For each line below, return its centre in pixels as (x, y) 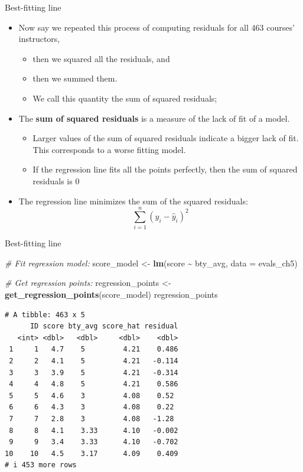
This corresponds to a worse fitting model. (109, 149)
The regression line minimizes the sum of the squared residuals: (133, 201)
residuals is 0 (56, 180)
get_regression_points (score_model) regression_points (111, 294)
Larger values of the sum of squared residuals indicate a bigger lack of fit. (166, 138)
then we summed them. (75, 78)
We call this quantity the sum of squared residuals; (125, 98)
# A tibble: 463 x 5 (45, 315)
